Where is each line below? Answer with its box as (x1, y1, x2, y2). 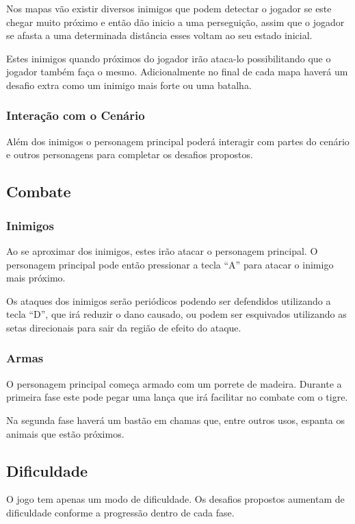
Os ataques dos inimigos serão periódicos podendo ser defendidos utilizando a (6, 293, 331, 308)
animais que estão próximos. (6, 426, 124, 440)
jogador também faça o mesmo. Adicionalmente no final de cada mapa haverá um (6, 64, 348, 79)
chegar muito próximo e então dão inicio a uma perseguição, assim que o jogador (6, 14, 345, 29)
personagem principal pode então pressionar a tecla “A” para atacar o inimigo (6, 257, 334, 271)
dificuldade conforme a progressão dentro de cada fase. (6, 505, 235, 519)
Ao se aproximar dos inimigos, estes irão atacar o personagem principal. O (6, 243, 318, 258)
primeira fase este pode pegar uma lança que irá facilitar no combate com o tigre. (6, 390, 348, 404)
